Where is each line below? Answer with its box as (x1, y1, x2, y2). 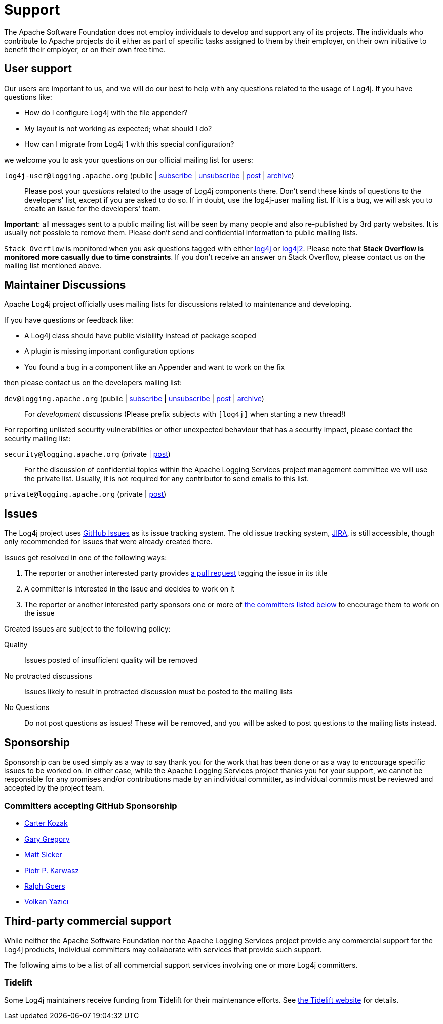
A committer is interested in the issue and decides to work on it (24, 584, 234, 594)
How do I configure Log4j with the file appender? (24, 108, 188, 117)
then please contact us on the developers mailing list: (4, 378, 182, 387)
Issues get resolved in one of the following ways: (4, 553, 167, 562)
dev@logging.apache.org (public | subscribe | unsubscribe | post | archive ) (4, 394, 264, 403)
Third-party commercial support (4, 915, 172, 928)
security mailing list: (4, 434, 71, 443)
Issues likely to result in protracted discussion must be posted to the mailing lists (24, 687, 293, 696)
